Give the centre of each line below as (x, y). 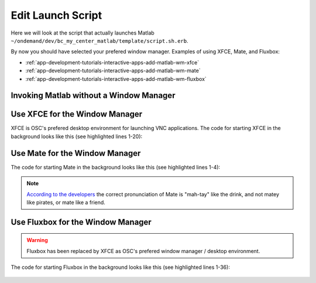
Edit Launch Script (56, 15)
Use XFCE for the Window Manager (77, 114)
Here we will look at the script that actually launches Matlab (83, 33)
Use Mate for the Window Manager (76, 153)
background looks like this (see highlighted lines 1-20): (77, 136)
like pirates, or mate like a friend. (66, 202)
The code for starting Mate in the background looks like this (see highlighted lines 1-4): (116, 167)
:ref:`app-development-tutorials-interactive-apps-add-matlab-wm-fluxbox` (116, 79)
